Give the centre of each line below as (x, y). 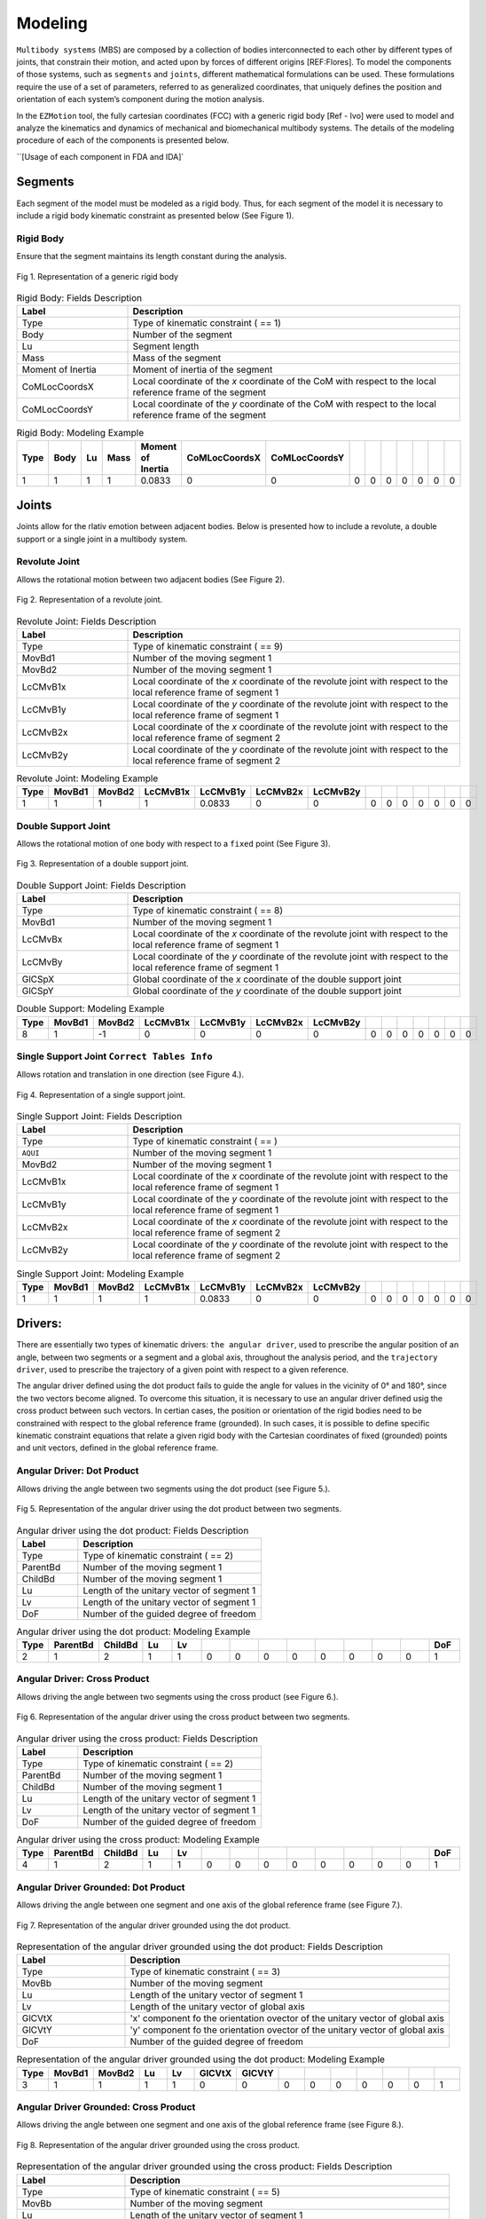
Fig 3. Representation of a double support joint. (103, 864)
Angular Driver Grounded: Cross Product (106, 2107)
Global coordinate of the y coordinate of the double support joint (267, 991)
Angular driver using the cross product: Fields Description (137, 1738)
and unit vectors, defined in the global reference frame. (118, 1448)
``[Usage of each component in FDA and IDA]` (100, 156)
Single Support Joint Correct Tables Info (114, 1056)
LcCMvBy (42, 962)
